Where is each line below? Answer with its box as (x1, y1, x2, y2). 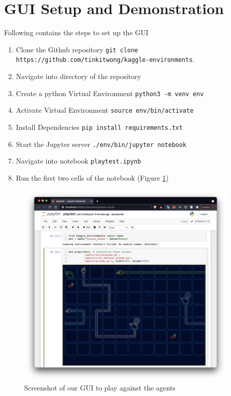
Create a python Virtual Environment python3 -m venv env (16, 88, 204, 98)
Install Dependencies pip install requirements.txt (16, 121, 183, 132)
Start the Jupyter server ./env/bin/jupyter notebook (16, 138, 187, 149)
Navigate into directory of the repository (16, 71, 141, 82)
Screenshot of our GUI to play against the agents (24, 382, 176, 393)
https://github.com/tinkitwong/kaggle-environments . (16, 54, 195, 64)
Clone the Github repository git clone (16, 44, 138, 54)
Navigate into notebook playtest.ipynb (16, 155, 141, 166)
